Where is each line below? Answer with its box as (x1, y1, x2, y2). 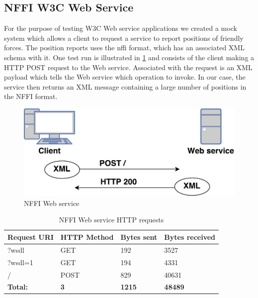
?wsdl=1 (7, 257, 33, 267)
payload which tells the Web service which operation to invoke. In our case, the (4, 72, 246, 82)
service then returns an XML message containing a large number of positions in (4, 81, 247, 92)
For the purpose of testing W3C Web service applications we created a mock (4, 23, 237, 33)
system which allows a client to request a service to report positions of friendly (4, 32, 244, 43)
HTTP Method (60, 231, 114, 242)
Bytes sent (120, 231, 158, 242)
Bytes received (164, 231, 216, 242)
